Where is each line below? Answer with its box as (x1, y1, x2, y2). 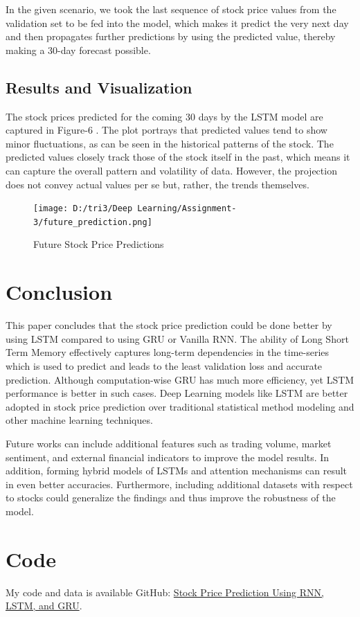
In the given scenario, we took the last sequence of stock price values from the (6, 2, 336, 16)
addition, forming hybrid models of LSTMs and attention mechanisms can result (6, 463, 348, 478)
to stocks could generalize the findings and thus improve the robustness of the (6, 490, 336, 505)
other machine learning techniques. (6, 413, 153, 427)
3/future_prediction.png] (33, 217, 152, 227)
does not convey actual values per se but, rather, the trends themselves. (6, 177, 309, 191)
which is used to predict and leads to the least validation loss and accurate (6, 358, 323, 373)
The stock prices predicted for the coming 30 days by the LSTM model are (6, 109, 323, 123)
